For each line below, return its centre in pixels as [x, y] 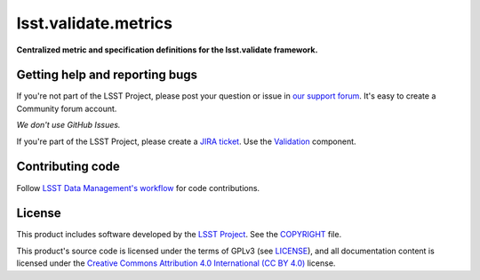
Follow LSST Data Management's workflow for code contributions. [138, 188]
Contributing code [68, 167]
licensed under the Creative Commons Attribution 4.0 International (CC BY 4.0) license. [176, 263]
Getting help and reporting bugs [107, 75]
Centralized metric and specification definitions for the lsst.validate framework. [167, 50]
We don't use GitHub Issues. [68, 125]
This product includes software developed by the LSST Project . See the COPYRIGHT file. [179, 235]
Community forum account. [67, 108]
